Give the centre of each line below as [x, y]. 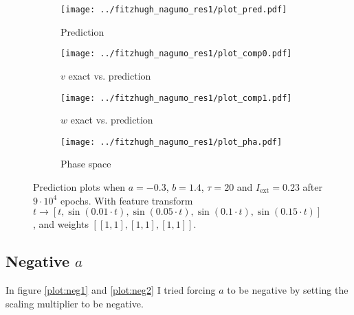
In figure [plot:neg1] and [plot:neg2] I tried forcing [111, 289]
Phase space [86, 164]
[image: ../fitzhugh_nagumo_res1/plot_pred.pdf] [174, 10]
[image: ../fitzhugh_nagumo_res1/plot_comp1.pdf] [176, 98]
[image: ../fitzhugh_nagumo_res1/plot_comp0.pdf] [176, 54]
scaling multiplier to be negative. [75, 303]
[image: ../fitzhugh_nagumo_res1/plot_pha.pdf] [172, 142]
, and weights [61, 224]
